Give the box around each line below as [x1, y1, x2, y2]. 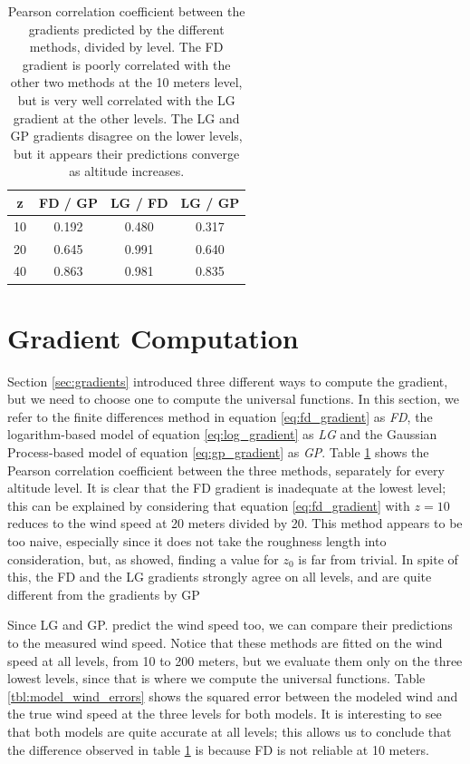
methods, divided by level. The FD [29, 37, 224, 56]
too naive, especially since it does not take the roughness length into [7, 532, 387, 551]
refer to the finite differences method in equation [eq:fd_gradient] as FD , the [7, 406, 433, 426]
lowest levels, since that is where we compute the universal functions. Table [7, 669, 426, 688]
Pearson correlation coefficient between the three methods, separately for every [7, 460, 445, 479]
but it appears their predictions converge [14, 143, 240, 162]
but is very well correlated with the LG [17, 90, 235, 109]
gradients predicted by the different [28, 19, 225, 38]
